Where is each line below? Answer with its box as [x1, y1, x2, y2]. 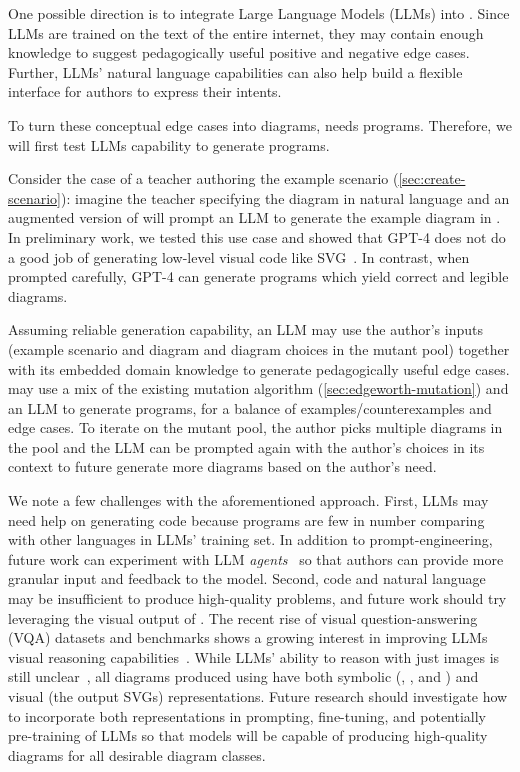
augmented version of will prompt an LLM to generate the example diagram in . [8, 207, 501, 228]
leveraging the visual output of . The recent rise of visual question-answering [8, 607, 478, 628]
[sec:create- [398, 168, 466, 189]
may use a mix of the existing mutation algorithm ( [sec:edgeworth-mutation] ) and [8, 378, 509, 399]
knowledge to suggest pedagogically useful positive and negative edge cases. [8, 42, 470, 63]
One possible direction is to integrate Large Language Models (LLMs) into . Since [8, 3, 510, 23]
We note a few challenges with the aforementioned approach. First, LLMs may [8, 490, 489, 511]
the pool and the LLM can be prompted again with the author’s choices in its [8, 436, 485, 457]
